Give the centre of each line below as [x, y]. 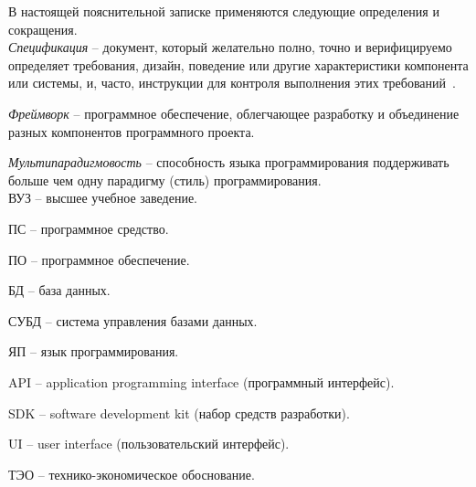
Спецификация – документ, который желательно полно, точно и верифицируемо [230, 47]
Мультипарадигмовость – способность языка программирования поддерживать [229, 162]
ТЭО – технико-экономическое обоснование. [132, 474]
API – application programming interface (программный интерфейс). [201, 381]
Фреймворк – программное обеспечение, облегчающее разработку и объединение [234, 113]
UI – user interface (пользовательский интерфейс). [149, 444]
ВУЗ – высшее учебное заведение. [103, 198]
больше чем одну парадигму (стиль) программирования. [165, 180]
